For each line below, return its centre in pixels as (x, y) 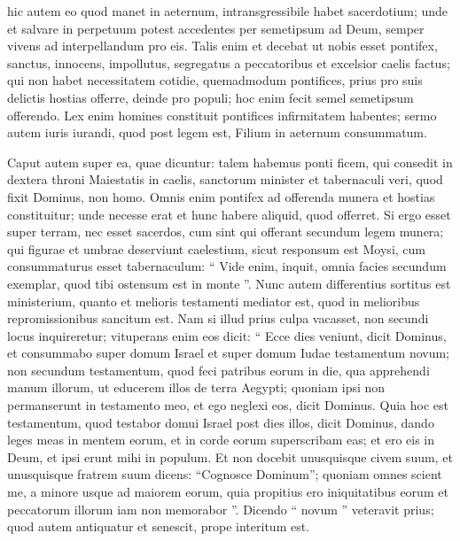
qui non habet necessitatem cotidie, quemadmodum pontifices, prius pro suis (215, 80)
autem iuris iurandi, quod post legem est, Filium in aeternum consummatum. (217, 132)
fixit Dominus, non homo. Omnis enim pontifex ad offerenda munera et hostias (221, 196)
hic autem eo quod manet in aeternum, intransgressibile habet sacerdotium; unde (228, 11)
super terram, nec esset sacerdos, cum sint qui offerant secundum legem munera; (226, 232)
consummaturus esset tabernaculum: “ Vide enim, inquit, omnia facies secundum (227, 266)
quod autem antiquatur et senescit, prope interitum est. (159, 526)
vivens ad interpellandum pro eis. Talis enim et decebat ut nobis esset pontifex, (222, 46)
